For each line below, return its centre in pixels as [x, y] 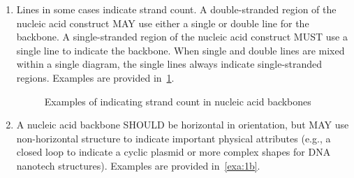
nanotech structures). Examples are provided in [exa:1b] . [138, 165]
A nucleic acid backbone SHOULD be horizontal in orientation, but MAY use [183, 125]
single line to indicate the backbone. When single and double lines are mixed [180, 50]
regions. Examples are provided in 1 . [95, 77]
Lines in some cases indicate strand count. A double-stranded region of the [176, 9]
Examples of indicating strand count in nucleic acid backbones [178, 101]
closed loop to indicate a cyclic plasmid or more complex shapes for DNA [174, 152]
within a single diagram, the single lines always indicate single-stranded [169, 64]
